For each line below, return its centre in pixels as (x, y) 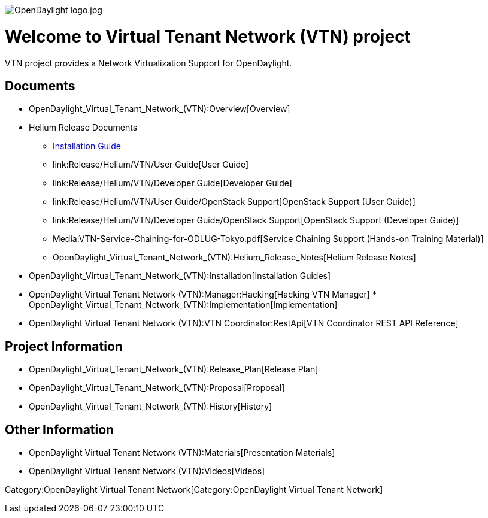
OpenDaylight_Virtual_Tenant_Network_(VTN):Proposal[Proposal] (157, 388)
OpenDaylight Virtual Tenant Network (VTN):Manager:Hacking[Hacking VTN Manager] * (203, 295)
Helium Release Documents (83, 128)
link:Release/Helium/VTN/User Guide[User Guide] (151, 165)
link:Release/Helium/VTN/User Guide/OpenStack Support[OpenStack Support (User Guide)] (234, 202)
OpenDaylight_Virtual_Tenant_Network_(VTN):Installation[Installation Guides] (180, 276)
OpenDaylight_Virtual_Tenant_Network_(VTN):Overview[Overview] (160, 109)
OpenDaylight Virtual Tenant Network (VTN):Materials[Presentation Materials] (182, 453)
